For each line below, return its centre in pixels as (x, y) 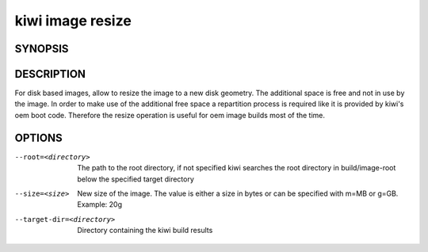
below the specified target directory (136, 179)
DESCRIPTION (50, 74)
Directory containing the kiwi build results (145, 231)
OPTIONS (38, 137)
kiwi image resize (73, 21)
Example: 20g (100, 204)
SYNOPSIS (42, 49)
